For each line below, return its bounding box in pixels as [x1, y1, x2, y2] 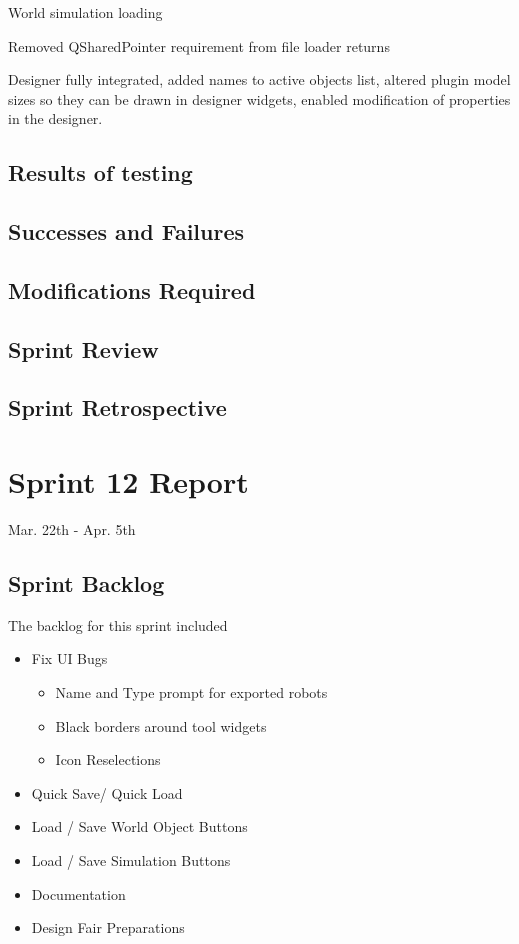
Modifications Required [8, 274, 256, 305]
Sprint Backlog [8, 567, 165, 598]
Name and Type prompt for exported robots [55, 681, 328, 702]
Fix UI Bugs [31, 648, 108, 669]
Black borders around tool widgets [55, 715, 267, 736]
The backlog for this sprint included [8, 614, 228, 635]
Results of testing [8, 157, 193, 188]
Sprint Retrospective [8, 392, 227, 423]
